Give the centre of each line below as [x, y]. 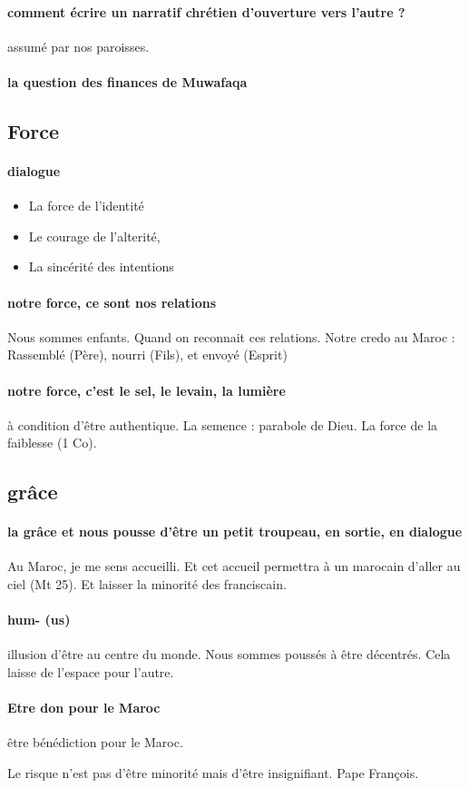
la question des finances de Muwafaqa [127, 81]
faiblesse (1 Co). [52, 443]
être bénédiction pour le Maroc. [95, 742]
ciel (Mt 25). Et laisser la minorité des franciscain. [147, 584]
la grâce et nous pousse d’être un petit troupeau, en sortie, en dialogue [235, 532]
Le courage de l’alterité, [94, 236]
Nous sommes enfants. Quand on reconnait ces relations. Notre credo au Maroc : [231, 336]
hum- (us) [39, 620]
